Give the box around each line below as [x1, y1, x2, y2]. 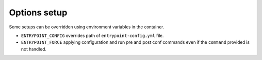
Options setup [9, 7, 67, 18]
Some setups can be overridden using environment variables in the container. [9, 24, 164, 30]
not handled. [21, 46, 47, 52]
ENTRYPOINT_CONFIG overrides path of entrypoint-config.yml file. [21, 33, 164, 38]
